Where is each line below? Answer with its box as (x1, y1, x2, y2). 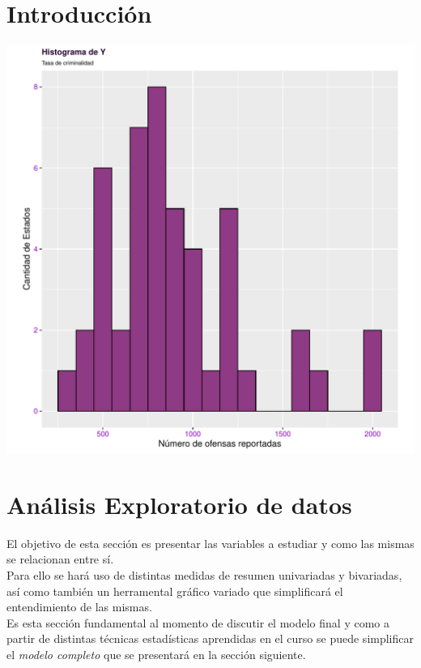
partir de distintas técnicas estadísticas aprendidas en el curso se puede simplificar (6, 630, 414, 647)
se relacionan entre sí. (6, 550, 114, 567)
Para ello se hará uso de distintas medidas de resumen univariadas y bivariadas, (6, 567, 402, 584)
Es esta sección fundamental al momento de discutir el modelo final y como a (6, 614, 389, 631)
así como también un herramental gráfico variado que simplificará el (6, 582, 343, 599)
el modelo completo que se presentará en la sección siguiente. (6, 646, 306, 662)
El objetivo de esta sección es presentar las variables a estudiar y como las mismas (6, 534, 415, 551)
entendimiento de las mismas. (6, 598, 152, 615)
